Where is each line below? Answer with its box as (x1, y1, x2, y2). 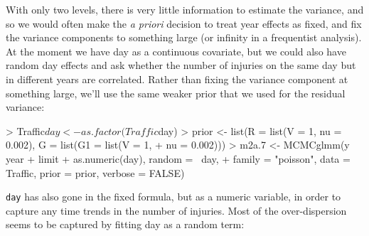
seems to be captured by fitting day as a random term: (6, 217, 245, 232)
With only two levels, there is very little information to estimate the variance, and (6, 2, 364, 16)
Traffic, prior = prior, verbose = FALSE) (6, 165, 185, 180)
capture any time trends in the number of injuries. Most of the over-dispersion (6, 203, 347, 218)
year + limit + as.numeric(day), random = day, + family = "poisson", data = (6, 151, 351, 166)
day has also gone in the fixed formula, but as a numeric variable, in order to (6, 189, 341, 204)
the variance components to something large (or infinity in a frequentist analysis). (6, 30, 362, 45)
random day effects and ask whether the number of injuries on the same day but (6, 58, 356, 73)
